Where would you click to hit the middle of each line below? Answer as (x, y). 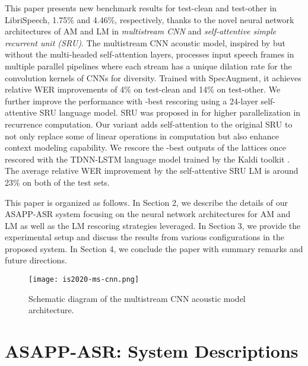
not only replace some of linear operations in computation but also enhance (142, 136)
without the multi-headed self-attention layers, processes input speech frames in (150, 54)
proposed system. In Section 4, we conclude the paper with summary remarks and (154, 248)
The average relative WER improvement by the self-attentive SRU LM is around (152, 171)
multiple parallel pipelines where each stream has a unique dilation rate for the (148, 66)
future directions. (36, 260)
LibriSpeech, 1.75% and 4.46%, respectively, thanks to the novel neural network (150, 19)
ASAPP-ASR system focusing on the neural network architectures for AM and (148, 214)
